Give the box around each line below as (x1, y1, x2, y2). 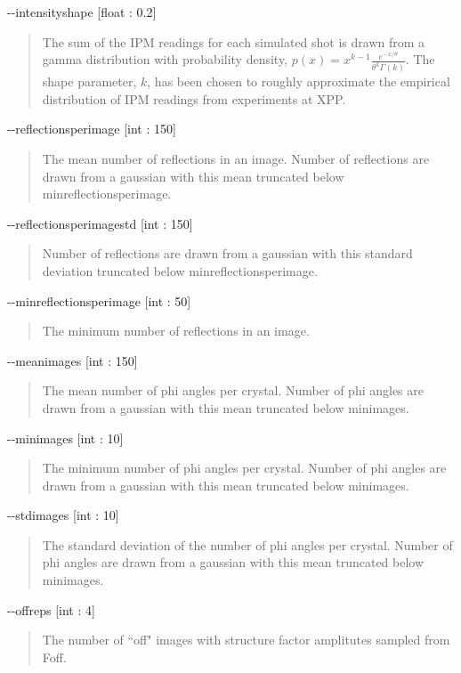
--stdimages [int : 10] (7, 506, 119, 524)
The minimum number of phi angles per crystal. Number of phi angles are (42, 458, 447, 477)
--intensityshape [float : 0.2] (7, 3, 157, 20)
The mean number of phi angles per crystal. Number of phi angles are (42, 381, 424, 400)
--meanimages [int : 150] (7, 351, 138, 369)
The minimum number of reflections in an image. (42, 321, 310, 340)
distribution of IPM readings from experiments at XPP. (42, 89, 346, 108)
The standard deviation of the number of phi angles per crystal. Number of (42, 535, 453, 554)
